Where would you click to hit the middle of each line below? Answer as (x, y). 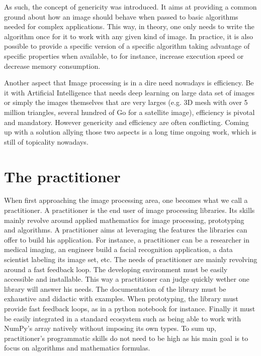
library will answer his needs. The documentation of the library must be (115, 288)
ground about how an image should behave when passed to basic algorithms (121, 16)
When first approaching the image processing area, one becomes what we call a (126, 200)
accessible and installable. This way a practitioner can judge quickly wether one (127, 279)
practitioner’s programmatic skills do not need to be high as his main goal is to (126, 338)
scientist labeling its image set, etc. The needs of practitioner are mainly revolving (131, 259)
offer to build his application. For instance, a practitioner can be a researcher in (127, 239)
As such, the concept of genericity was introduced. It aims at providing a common (130, 7)
